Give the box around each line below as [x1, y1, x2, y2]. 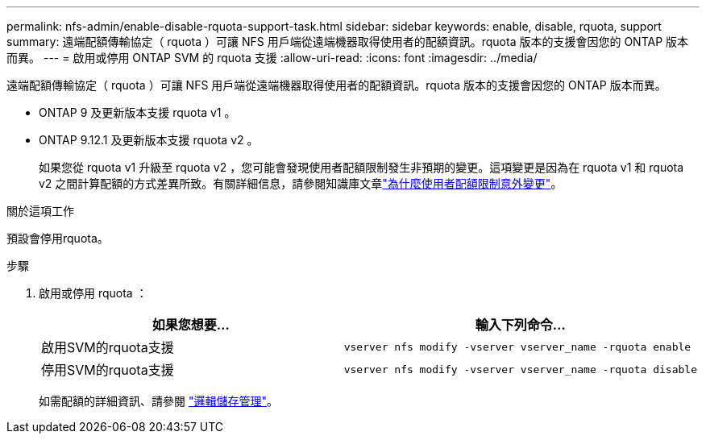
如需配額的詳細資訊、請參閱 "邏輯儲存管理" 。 [39, 394, 278, 408]
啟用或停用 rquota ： [39, 286, 147, 300]
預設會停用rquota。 [6, 231, 109, 245]
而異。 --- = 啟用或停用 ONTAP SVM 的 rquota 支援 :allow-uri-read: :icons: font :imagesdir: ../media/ [6, 51, 538, 64]
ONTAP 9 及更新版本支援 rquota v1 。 [39, 106, 236, 119]
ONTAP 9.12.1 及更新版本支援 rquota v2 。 [39, 133, 259, 147]
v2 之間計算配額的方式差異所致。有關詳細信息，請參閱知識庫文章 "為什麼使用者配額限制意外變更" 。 [39, 176, 563, 190]
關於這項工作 [6, 204, 74, 218]
